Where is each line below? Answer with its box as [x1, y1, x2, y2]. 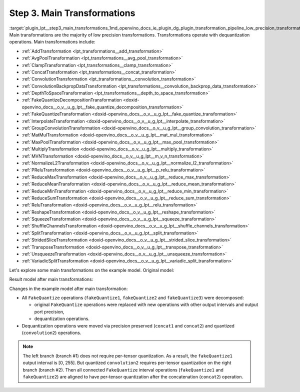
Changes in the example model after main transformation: [9, 285, 128, 291]
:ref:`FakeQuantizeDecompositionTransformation [21, 97, 122, 103]
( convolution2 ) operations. [21, 329, 81, 335]
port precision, [34, 308, 64, 314]
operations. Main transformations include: [9, 39, 95, 45]
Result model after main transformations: [9, 276, 93, 282]
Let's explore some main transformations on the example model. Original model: [9, 267, 174, 273]
